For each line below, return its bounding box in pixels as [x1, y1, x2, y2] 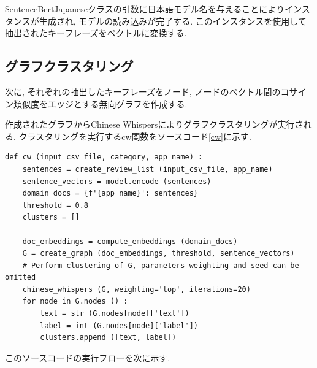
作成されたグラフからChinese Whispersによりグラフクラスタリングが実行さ [5, 118, 304, 131]
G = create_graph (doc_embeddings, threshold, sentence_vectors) [22, 249, 295, 258]
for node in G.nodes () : [22, 297, 128, 306]
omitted [5, 273, 36, 282]
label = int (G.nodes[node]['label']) [40, 321, 198, 330]
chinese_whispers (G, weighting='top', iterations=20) [22, 285, 251, 294]
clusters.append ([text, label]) [40, 333, 177, 342]
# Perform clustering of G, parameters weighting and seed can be [22, 261, 299, 270]
